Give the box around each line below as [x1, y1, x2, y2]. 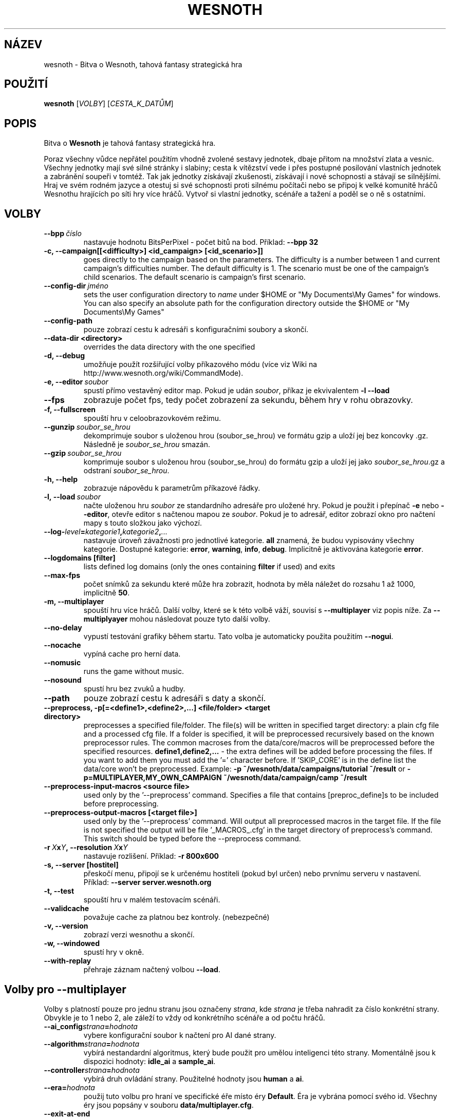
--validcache [44, 904, 89, 913]
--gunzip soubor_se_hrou [44, 422, 130, 432]
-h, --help [44, 475, 78, 484]
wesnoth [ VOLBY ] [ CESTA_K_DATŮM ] [44, 99, 174, 108]
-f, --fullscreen [44, 405, 96, 414]
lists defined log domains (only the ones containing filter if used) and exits [83, 562, 335, 571]
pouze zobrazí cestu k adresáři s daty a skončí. [83, 693, 266, 704]
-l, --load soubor [44, 492, 101, 502]
